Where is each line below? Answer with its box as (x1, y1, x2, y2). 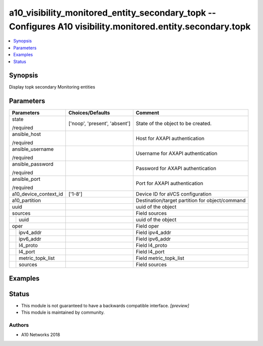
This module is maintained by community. (21, 309, 105, 315)
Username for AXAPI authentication (135, 150, 218, 157)
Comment (135, 109, 159, 116)
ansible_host (12, 131, 41, 138)
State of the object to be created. (135, 120, 212, 127)
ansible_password (12, 161, 54, 168)
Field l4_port (135, 248, 165, 255)
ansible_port (12, 176, 41, 183)
